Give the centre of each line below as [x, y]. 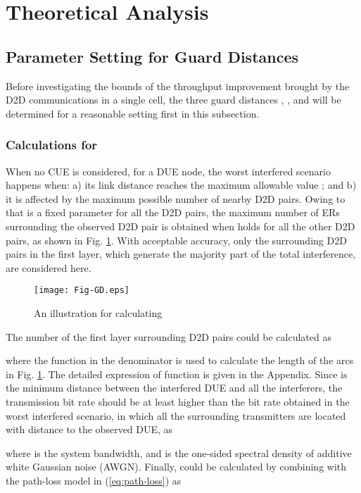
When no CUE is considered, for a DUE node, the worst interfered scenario [168, 171]
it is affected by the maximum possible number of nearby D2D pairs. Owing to [176, 198]
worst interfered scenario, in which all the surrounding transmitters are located [176, 415]
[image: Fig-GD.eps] [82, 291]
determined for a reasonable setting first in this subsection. [133, 113]
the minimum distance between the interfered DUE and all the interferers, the [174, 388]
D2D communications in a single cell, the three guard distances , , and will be [173, 100]
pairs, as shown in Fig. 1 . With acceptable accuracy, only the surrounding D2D [176, 240]
